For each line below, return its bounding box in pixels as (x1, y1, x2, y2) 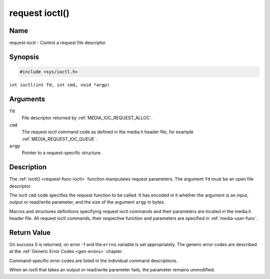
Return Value (9, 228, 51, 237)
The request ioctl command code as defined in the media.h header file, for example (21, 129, 193, 135)
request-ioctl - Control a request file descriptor (9, 40, 106, 46)
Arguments (9, 95, 45, 103)
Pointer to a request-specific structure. (21, 150, 102, 156)
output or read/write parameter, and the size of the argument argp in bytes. (9, 199, 165, 205)
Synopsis (9, 52, 39, 61)
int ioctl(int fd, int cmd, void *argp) (9, 82, 110, 88)
